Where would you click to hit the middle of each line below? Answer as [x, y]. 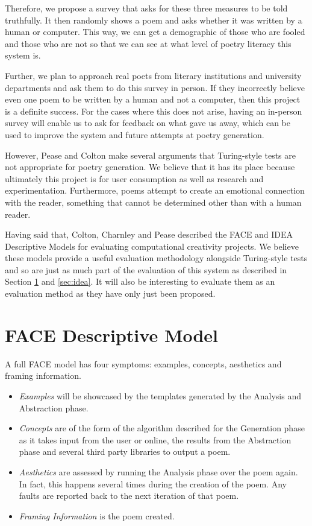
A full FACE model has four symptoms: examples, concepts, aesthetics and [143, 363]
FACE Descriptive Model [112, 334]
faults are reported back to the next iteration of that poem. [129, 496]
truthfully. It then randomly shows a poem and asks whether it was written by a [154, 20]
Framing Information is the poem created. [97, 515]
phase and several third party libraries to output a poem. [125, 452]
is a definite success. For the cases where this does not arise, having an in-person [154, 111]
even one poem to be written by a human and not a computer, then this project [153, 99]
